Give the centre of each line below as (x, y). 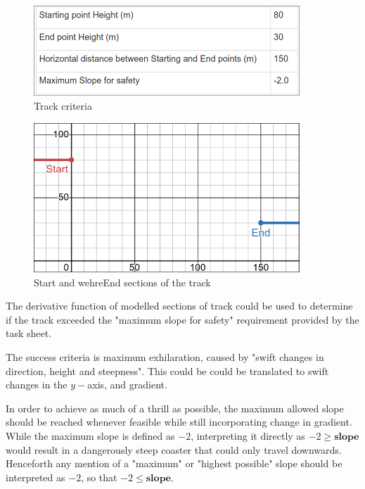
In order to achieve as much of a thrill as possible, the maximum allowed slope (175, 408)
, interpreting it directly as (248, 436)
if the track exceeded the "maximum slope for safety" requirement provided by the (182, 319)
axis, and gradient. (127, 385)
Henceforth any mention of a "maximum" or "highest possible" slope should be (174, 463)
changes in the (37, 385)
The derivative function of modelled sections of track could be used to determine (179, 306)
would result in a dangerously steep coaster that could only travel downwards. (174, 449)
